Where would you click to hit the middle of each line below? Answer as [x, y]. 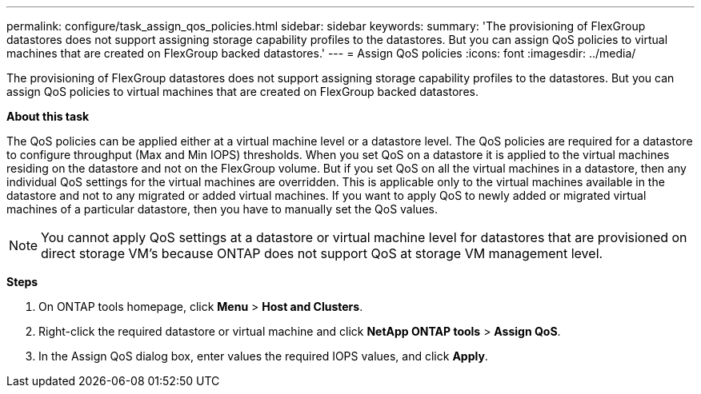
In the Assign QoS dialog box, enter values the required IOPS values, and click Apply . [263, 356]
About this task [48, 116]
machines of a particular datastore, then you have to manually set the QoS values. [222, 209]
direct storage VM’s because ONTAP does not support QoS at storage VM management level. [322, 253]
